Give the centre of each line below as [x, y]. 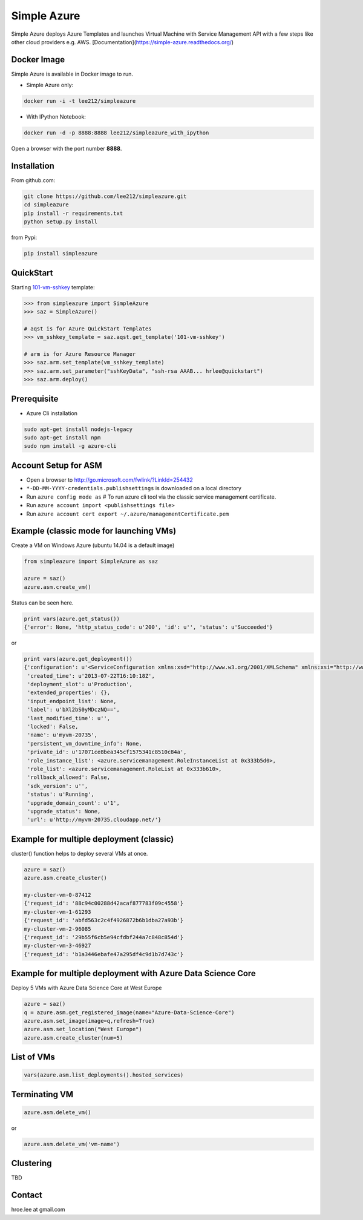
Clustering [31, 1163]
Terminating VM [42, 1094]
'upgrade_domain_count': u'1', [74, 803]
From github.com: [33, 180]
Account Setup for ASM [57, 465]
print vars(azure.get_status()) [72, 618]
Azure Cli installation [52, 413]
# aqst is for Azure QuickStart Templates [88, 329]
